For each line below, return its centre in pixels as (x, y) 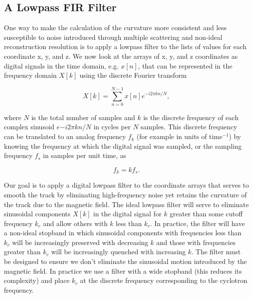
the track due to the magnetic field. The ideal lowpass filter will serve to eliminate (126, 204)
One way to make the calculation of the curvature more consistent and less (115, 27)
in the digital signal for (127, 214)
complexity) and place (37, 280)
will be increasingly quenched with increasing (118, 252)
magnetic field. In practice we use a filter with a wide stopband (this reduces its (123, 271)
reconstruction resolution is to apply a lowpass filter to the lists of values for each (125, 46)
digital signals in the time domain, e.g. (61, 65)
